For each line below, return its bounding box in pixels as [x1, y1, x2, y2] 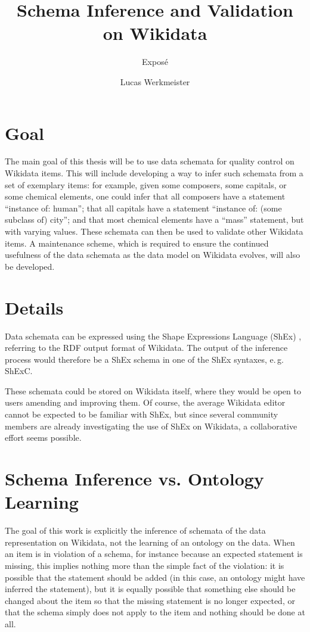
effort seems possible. [5, 431, 82, 444]
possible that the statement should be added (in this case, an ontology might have [5, 571, 305, 583]
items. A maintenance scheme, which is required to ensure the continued [5, 236, 269, 249]
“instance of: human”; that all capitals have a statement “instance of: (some [5, 201, 282, 214]
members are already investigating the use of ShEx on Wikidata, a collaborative [5, 419, 297, 432]
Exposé [142, 55, 168, 68]
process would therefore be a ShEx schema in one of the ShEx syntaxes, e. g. [5, 353, 284, 365]
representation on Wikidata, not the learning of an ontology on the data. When [5, 536, 295, 548]
